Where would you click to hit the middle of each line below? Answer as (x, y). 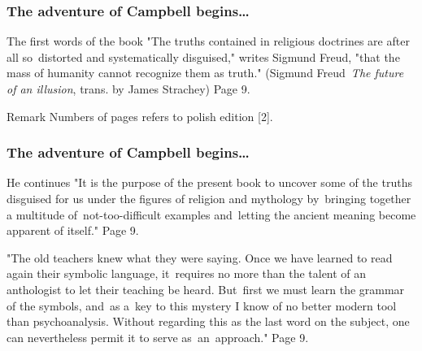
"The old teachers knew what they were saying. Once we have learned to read (200, 257)
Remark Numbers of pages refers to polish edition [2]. (140, 116)
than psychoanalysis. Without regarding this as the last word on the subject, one (208, 321)
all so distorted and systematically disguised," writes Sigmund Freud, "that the (203, 56)
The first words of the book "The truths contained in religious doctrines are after (208, 41)
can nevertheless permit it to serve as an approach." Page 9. (158, 337)
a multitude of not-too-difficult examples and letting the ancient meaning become (211, 214)
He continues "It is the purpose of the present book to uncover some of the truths (209, 182)
